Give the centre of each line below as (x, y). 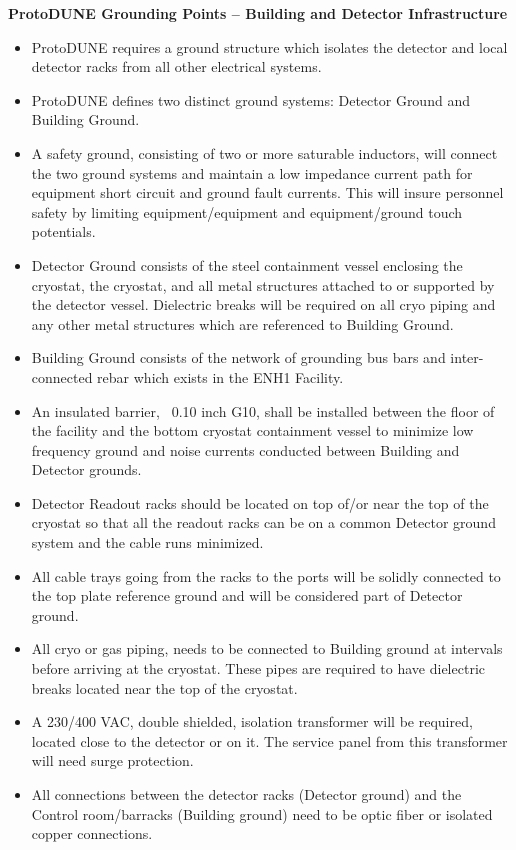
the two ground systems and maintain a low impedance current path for (252, 172)
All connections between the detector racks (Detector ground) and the (246, 794)
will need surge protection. (112, 760)
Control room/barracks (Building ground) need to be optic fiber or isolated (262, 813)
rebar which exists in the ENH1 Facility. (220, 376)
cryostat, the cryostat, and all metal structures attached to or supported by (263, 284)
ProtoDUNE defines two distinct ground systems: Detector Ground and (250, 99)
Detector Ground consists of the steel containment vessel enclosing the (247, 264)
